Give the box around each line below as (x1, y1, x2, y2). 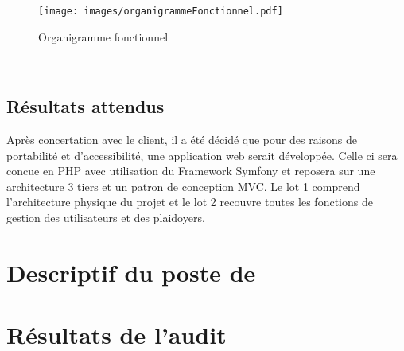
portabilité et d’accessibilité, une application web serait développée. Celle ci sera (6, 146, 398, 163)
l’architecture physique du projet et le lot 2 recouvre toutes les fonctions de (6, 193, 373, 210)
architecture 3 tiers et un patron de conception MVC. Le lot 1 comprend (6, 177, 360, 194)
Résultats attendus (6, 94, 165, 119)
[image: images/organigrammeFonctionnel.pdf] (38, 6, 283, 17)
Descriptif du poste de (6, 255, 256, 288)
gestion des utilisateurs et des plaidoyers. (6, 209, 205, 226)
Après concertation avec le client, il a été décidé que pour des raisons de (6, 131, 358, 148)
